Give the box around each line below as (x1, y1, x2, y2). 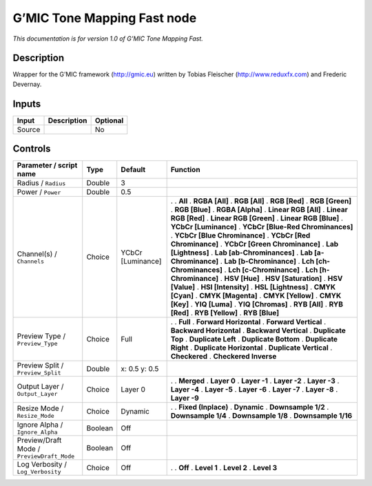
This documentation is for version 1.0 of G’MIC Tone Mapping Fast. (12, 34, 203, 43)
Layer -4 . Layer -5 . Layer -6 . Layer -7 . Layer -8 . (170, 385, 338, 394)
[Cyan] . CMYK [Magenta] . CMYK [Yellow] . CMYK (170, 291, 342, 301)
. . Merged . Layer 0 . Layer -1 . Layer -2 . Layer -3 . (170, 376, 340, 385)
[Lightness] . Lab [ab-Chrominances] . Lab (170, 248, 313, 257)
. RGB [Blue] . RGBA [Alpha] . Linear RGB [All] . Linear (170, 205, 348, 215)
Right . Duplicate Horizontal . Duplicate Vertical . (170, 343, 333, 352)
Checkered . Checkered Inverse (170, 352, 277, 361)
